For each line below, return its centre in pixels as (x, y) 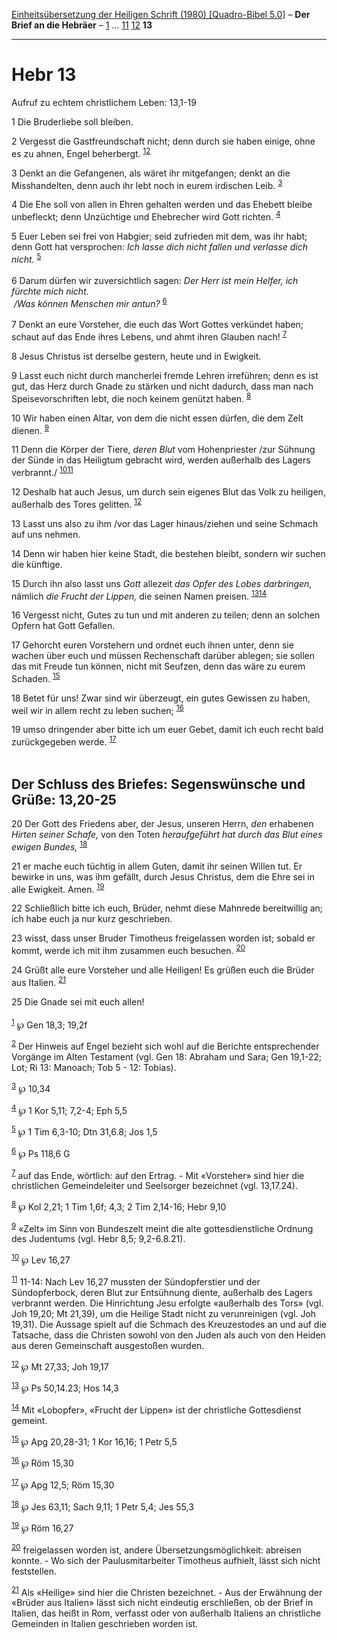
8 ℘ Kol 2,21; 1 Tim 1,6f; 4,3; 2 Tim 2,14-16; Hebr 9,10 (119, 1206)
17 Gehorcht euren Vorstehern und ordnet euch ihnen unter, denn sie (152, 645)
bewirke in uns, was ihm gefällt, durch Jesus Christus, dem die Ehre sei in (163, 876)
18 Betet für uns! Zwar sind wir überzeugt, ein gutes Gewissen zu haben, (161, 698)
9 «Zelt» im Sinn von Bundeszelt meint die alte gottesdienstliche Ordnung (162, 1227)
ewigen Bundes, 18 (49, 846)
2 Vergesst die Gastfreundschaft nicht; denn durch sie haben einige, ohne (163, 141)
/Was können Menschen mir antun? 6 (90, 302)
